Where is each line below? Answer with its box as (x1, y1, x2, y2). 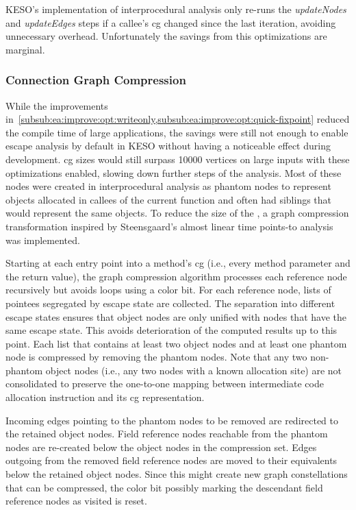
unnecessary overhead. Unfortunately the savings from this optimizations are (5, 29, 327, 43)
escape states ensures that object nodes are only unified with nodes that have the (5, 309, 346, 324)
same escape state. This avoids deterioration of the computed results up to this (5, 323, 338, 337)
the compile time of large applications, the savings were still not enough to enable (5, 125, 348, 139)
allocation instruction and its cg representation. (5, 390, 205, 404)
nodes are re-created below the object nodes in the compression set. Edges (5, 439, 317, 454)
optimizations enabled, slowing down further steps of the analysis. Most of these (5, 165, 342, 180)
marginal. (5, 42, 45, 56)
